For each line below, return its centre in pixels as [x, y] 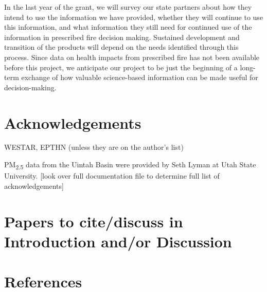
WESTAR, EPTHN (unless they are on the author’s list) [94, 147]
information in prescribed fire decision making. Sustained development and [122, 37]
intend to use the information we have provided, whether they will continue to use [134, 17]
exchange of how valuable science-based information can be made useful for [140, 77]
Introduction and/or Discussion [118, 241]
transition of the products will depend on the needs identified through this [121, 47]
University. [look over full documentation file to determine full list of [112, 176]
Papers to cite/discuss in [94, 221]
